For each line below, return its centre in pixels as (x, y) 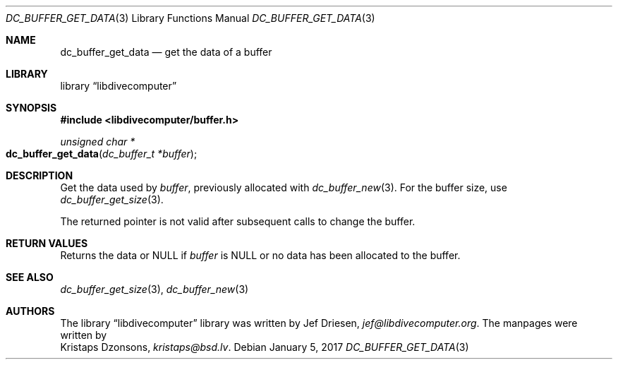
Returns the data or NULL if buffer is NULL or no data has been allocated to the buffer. (260, 255)
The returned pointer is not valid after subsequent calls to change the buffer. (238, 221)
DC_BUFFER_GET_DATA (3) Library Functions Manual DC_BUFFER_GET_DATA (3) (190, 18)
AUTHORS (30, 311)
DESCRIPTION (40, 175)
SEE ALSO (30, 277)
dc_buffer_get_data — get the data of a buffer (166, 52)
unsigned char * (98, 142)
